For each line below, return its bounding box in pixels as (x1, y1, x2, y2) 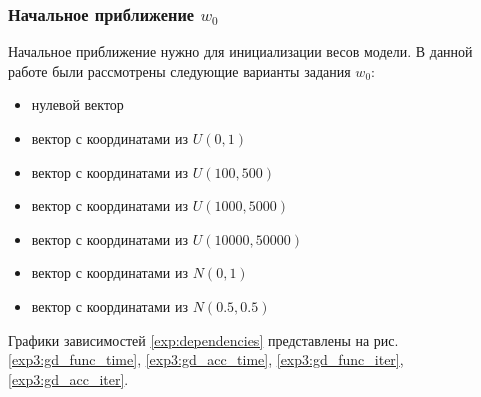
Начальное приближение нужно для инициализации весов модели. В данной (8, 41, 473, 62)
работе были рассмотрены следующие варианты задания (8, 60, 351, 81)
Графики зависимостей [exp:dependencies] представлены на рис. (8, 329, 399, 350)
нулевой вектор (31, 94, 124, 115)
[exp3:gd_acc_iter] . (8, 368, 129, 389)
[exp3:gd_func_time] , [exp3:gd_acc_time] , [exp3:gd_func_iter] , (8, 349, 404, 370)
